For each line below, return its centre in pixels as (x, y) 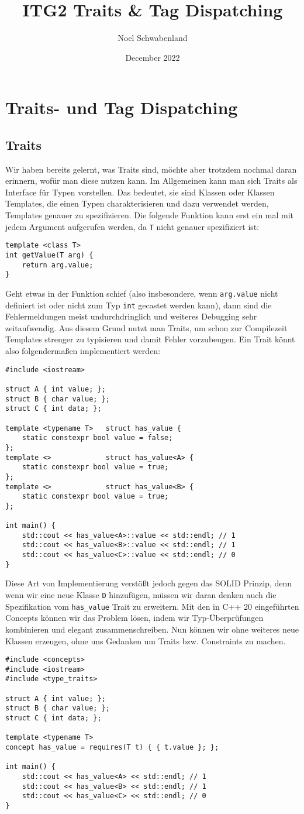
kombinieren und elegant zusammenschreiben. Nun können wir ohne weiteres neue (152, 629)
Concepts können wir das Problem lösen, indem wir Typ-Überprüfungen (134, 618)
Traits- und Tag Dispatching (122, 107)
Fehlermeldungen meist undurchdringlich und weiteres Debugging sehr (131, 316)
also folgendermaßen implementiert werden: (83, 351)
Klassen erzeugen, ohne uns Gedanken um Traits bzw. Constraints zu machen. (146, 640)
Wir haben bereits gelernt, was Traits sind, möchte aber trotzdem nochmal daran (151, 169)
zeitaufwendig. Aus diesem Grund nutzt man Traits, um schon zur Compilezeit (146, 327)
